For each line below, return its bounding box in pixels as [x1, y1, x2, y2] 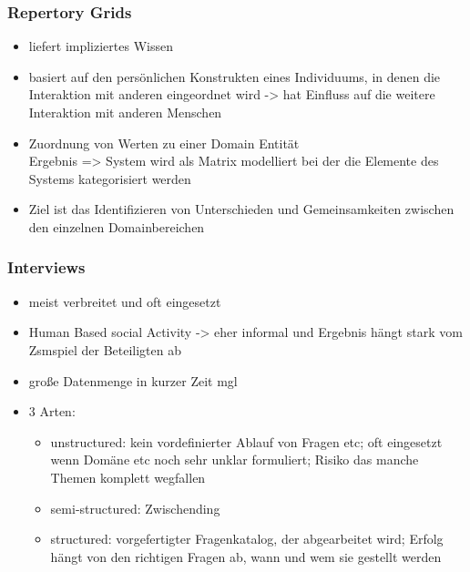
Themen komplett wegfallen [50, 467, 206, 486]
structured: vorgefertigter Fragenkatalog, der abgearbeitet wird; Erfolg [50, 529, 444, 548]
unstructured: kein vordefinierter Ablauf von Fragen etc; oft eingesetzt [50, 432, 443, 451]
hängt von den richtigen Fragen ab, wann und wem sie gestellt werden [50, 546, 442, 566]
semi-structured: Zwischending [50, 498, 220, 517]
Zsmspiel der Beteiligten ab [28, 340, 181, 359]
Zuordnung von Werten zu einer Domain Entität [28, 133, 300, 152]
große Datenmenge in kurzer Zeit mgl [28, 371, 238, 390]
